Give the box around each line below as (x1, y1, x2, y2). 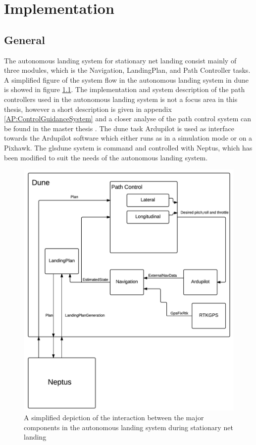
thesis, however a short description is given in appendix (4, 103, 172, 114)
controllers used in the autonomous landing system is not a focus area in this (4, 94, 238, 104)
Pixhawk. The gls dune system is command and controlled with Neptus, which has (4, 142, 253, 152)
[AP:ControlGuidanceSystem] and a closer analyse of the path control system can (4, 113, 251, 124)
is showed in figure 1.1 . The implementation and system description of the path (4, 84, 245, 95)
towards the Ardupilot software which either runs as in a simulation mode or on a (4, 133, 253, 143)
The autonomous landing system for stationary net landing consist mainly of (4, 55, 237, 65)
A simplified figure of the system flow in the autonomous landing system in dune (4, 74, 249, 85)
